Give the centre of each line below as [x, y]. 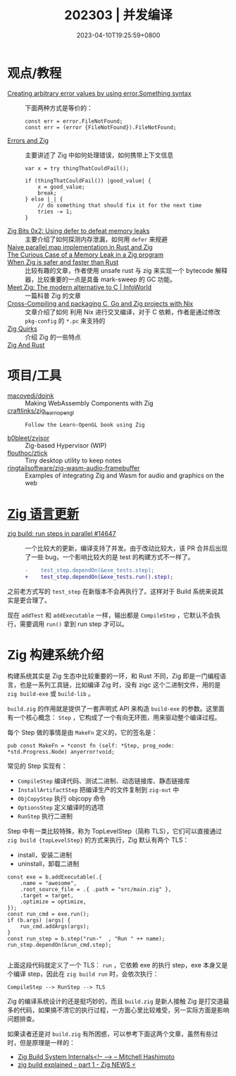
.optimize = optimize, [53, 902]
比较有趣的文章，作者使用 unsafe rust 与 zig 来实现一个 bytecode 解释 [126, 270]
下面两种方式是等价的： [59, 108]
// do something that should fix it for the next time [120, 205]
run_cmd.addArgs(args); [55, 927]
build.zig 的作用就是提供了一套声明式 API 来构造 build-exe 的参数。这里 [113, 709]
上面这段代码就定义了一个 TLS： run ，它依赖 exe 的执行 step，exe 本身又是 [118, 965]
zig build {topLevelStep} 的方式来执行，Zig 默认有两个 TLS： [98, 840]
